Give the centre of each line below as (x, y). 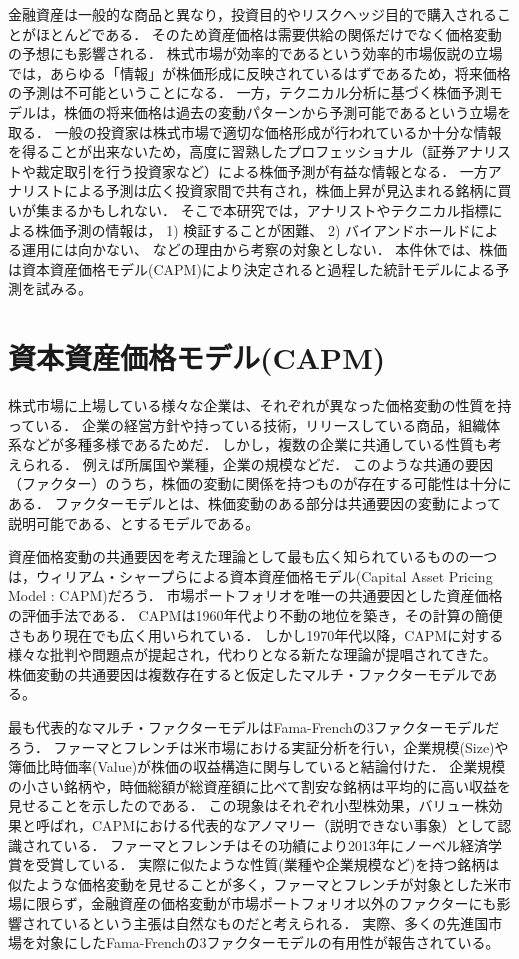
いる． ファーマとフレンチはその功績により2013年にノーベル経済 (275, 844)
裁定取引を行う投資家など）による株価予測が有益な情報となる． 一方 (261, 170)
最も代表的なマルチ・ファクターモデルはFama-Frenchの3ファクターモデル (247, 726)
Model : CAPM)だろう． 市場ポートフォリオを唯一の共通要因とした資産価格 (255, 595)
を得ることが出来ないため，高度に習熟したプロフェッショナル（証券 (232, 151)
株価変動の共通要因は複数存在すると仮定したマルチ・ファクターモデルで (246, 673)
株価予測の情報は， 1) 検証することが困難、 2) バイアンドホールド (253, 229)
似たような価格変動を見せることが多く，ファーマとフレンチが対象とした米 (253, 883)
